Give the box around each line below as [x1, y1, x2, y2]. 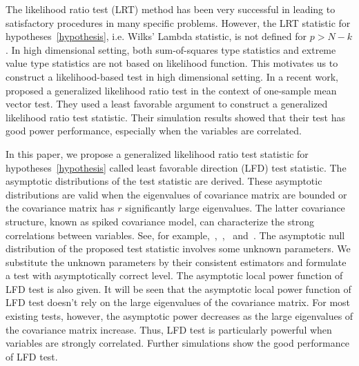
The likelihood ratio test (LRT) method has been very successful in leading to [6, 2, 336, 16]
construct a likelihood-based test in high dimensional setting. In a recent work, [6, 69, 338, 83]
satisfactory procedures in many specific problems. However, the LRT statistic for [6, 15, 351, 30]
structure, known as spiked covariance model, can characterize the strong [6, 214, 314, 228]
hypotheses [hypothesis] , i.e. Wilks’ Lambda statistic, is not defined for [6, 29, 307, 43]
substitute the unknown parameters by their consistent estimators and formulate [6, 254, 347, 269]
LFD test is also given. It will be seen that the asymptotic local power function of [6, 281, 351, 296]
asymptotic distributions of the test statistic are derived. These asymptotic [6, 174, 322, 188]
